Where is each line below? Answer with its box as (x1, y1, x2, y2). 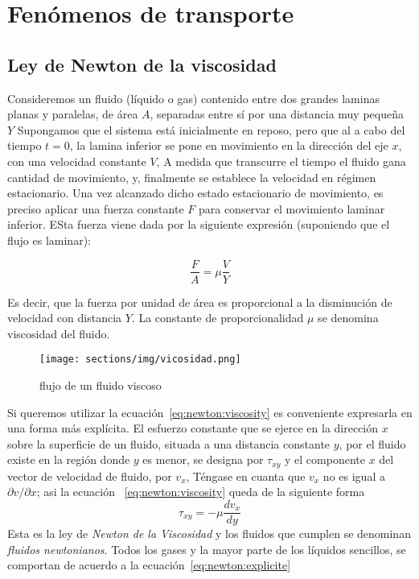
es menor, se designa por (142, 451, 264, 468)
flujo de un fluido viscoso (39, 377, 162, 394)
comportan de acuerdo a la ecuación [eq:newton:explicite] (7, 556, 291, 573)
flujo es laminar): (7, 231, 91, 248)
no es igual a (322, 467, 385, 484)
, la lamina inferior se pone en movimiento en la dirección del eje (69, 137, 388, 154)
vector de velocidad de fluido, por (7, 467, 172, 484)
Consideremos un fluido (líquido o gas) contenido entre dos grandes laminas (7, 89, 380, 106)
